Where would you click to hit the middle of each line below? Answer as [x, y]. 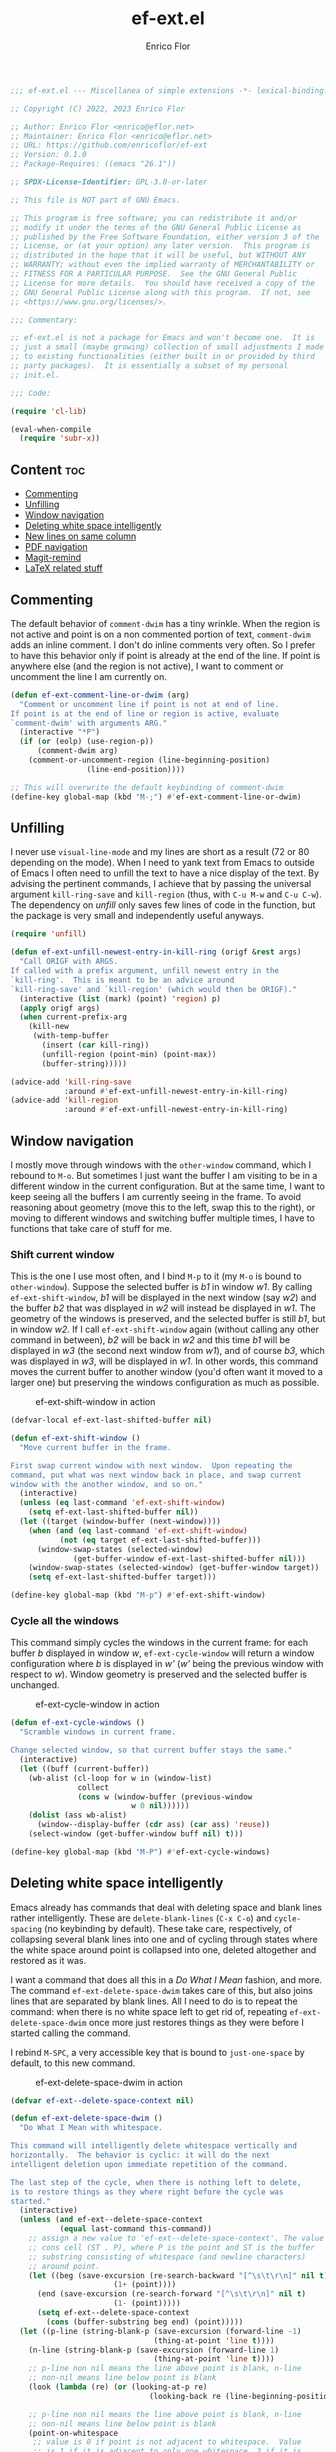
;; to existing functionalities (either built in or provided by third [162, 357]
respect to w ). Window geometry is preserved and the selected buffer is [159, 1674]
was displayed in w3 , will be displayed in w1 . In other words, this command [164, 1361]
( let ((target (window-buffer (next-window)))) [120, 1522]
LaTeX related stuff [63, 568]
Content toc [48, 469]
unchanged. [35, 1685]
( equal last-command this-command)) [136, 2229]
